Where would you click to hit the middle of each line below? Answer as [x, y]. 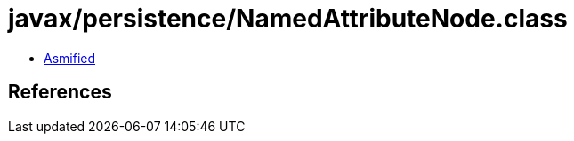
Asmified [70, 58]
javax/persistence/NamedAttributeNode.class [288, 19]
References [60, 92]
